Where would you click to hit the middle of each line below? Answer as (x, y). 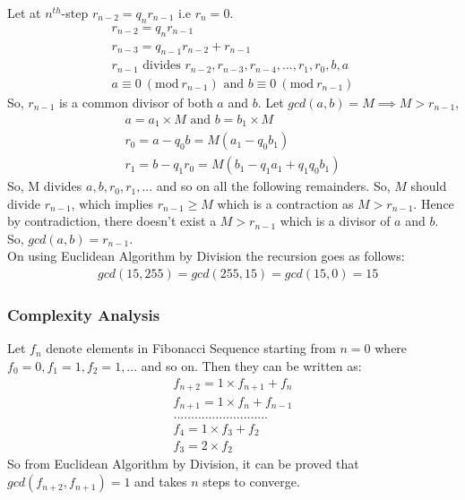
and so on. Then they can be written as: (251, 365)
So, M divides (45, 186)
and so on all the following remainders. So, (273, 186)
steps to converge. (251, 482)
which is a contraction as (285, 203)
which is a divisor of (335, 221)
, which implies (112, 203)
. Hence (434, 203)
